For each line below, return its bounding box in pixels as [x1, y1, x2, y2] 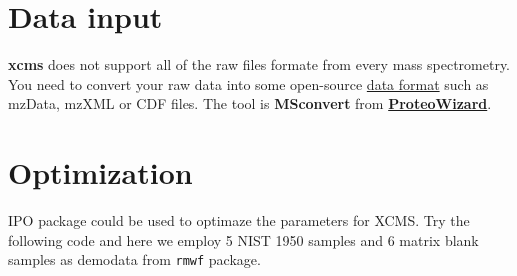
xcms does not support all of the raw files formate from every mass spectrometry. [8, 54, 511, 75]
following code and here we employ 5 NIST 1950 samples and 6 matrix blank [8, 229, 479, 250]
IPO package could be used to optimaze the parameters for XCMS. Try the [8, 210, 470, 231]
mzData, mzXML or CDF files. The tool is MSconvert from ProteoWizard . [8, 93, 492, 114]
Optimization [8, 152, 193, 193]
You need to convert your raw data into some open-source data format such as [8, 73, 489, 94]
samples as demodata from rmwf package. [8, 249, 261, 270]
